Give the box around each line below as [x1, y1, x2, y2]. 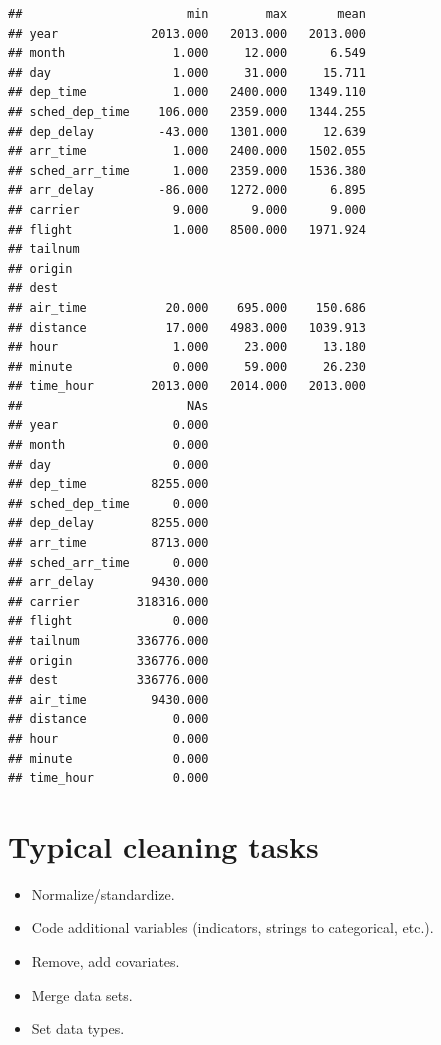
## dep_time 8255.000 [8, 477, 209, 492]
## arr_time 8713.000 [8, 536, 209, 551]
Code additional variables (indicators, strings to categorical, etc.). [31, 917, 434, 938]
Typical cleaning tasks [8, 825, 319, 866]
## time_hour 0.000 [8, 771, 209, 786]
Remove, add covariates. [31, 951, 180, 972]
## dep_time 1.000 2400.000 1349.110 [8, 85, 366, 100]
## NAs [8, 398, 209, 413]
